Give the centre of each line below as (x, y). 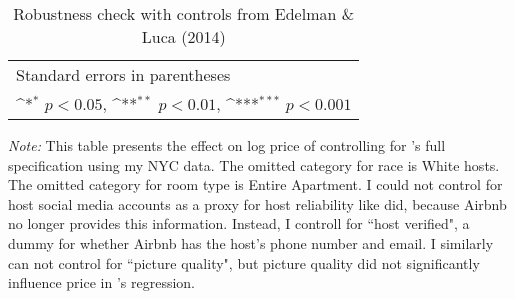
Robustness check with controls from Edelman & (184, 13)
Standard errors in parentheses (123, 74)
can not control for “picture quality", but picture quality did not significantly (244, 262)
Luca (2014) (183, 36)
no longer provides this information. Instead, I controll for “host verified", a (239, 223)
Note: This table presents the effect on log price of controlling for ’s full (227, 145)
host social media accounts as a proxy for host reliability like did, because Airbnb (257, 203)
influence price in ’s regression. (102, 282)
